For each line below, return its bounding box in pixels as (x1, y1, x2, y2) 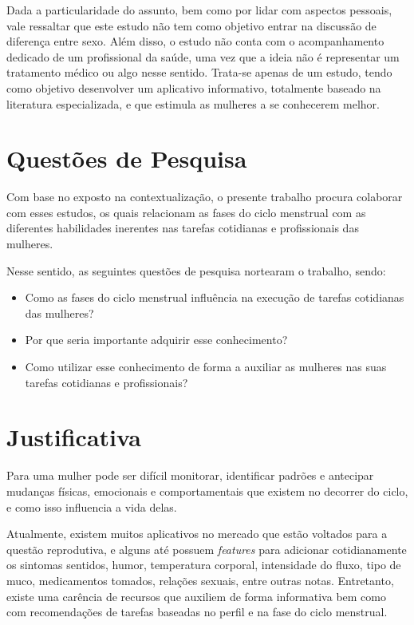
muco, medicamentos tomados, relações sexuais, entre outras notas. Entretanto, (6, 572, 394, 588)
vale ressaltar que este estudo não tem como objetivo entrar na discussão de (6, 17, 377, 34)
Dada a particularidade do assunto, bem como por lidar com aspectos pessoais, (6, 2, 392, 18)
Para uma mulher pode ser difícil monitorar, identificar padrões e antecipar (6, 467, 374, 484)
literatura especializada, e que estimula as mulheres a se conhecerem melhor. (6, 95, 380, 112)
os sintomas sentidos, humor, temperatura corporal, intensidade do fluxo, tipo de (6, 556, 401, 573)
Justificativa (6, 421, 141, 453)
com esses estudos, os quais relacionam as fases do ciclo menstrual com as (6, 204, 366, 220)
